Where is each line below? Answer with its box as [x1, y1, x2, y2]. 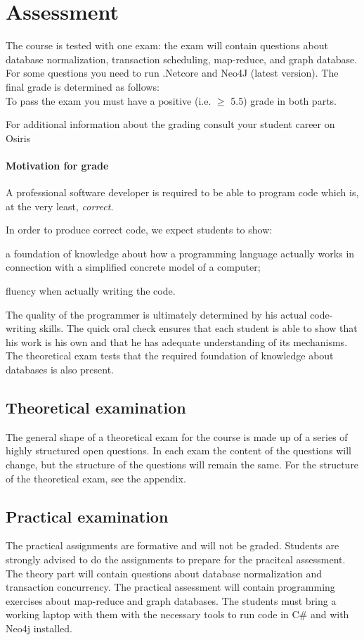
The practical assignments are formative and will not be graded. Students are [6, 538, 339, 553]
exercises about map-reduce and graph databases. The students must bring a [6, 593, 337, 608]
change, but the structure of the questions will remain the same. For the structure [6, 457, 359, 471]
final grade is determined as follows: [6, 79, 160, 94]
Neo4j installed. [6, 620, 72, 635]
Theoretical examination [6, 397, 186, 418]
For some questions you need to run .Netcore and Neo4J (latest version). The [6, 65, 339, 80]
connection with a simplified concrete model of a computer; [6, 260, 261, 274]
